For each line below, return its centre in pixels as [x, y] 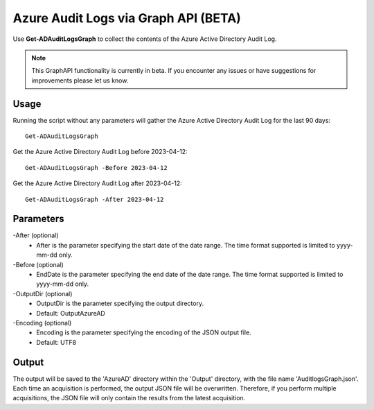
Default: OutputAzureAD [71, 313]
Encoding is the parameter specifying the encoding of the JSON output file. [144, 332]
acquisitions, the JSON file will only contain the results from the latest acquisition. [129, 398]
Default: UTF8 [56, 342]
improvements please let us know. [80, 80]
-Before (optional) [38, 264]
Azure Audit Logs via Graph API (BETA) [127, 18]
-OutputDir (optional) [43, 293]
